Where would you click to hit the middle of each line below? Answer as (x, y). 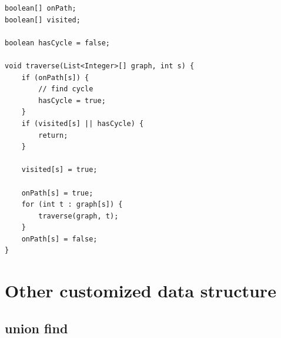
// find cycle (66, 89)
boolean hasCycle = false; (57, 43)
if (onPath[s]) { (55, 77)
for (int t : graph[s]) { (72, 205)
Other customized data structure (140, 291)
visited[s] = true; (59, 170)
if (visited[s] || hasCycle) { (83, 123)
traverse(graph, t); (78, 216)
